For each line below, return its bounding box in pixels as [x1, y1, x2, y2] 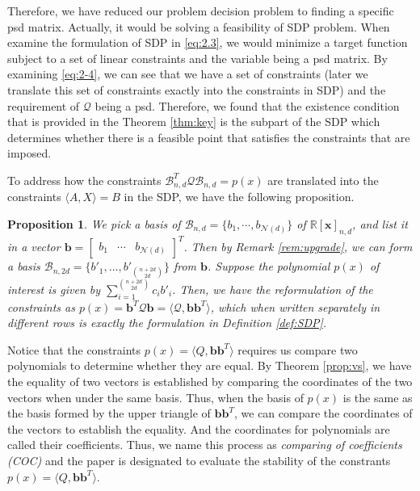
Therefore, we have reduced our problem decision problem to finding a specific [7, 2, 394, 19]
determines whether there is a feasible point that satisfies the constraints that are [7, 128, 410, 145]
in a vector [7, 238, 61, 255]
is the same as [342, 388, 413, 405]
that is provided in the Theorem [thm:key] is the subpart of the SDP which [7, 113, 380, 130]
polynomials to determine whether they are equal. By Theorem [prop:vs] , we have [7, 357, 412, 374]
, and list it [352, 215, 408, 232]
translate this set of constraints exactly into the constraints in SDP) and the [7, 81, 386, 98]
